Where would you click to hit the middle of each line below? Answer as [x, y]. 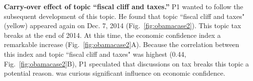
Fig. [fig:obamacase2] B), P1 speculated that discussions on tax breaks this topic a [126, 63]
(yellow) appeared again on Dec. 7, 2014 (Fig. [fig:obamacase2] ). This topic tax [123, 25]
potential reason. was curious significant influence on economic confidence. [115, 73]
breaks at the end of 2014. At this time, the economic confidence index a [112, 35]
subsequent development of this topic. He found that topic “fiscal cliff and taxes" [124, 16]
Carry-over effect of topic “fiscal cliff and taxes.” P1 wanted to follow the [124, 6]
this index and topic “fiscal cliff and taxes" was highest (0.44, [95, 54]
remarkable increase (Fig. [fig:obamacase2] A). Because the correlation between [122, 44]
